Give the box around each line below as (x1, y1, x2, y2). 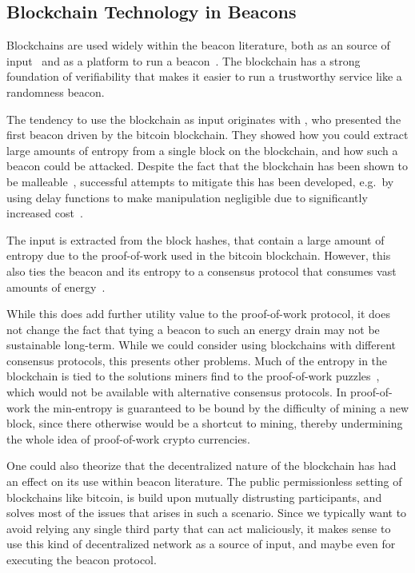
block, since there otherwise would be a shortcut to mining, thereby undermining (6, 415, 403, 432)
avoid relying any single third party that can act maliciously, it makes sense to (6, 519, 391, 536)
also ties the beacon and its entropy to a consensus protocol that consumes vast (6, 262, 397, 279)
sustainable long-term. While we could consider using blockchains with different (6, 336, 397, 353)
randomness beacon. (6, 83, 105, 100)
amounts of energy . (6, 278, 106, 295)
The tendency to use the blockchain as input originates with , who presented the (6, 110, 401, 127)
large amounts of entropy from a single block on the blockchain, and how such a (6, 141, 398, 158)
